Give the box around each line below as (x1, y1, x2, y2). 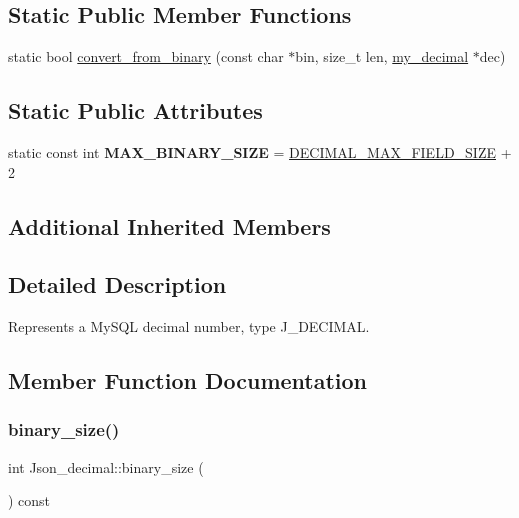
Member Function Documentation (8, 365, 368, 396)
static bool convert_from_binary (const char (8, 46, 284, 67)
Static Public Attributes (8, 95, 263, 126)
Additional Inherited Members (8, 210, 331, 241)
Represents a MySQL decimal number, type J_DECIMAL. (8, 316, 370, 337)
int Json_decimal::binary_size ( (8, 456, 204, 477)
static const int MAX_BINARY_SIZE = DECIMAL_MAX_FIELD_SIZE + (8, 142, 512, 162)
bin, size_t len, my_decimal (295, 46, 469, 67)
